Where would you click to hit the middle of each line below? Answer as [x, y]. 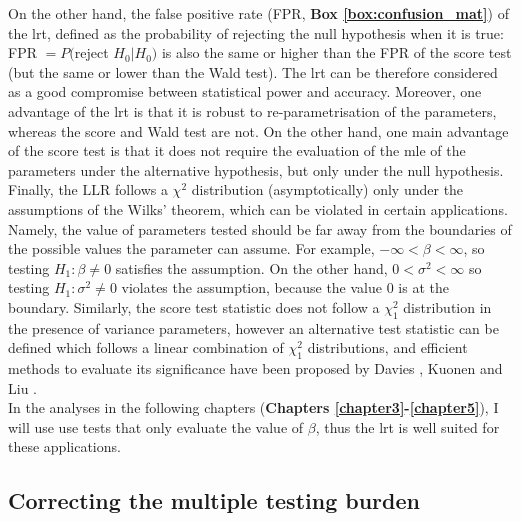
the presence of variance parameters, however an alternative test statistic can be [253, 327]
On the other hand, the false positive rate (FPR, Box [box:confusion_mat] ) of [258, 13]
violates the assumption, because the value [251, 287]
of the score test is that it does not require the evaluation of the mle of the [237, 150]
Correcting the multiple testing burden [214, 500]
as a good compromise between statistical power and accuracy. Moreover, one [245, 91]
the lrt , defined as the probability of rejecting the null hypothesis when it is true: [256, 32]
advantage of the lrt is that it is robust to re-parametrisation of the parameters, [252, 110]
